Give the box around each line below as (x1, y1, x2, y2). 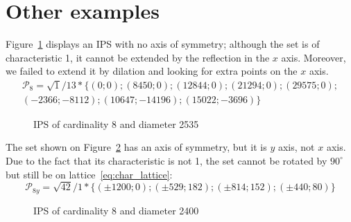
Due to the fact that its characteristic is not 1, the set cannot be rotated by (6, 153, 327, 167)
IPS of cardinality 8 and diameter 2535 (33, 116, 199, 131)
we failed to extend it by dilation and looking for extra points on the (6, 64, 298, 78)
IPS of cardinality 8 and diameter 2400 (33, 203, 199, 217)
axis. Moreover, (281, 50, 346, 64)
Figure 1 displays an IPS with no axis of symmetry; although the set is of (6, 37, 320, 51)
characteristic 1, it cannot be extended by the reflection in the (6, 50, 270, 64)
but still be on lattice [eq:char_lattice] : (6, 167, 173, 181)
